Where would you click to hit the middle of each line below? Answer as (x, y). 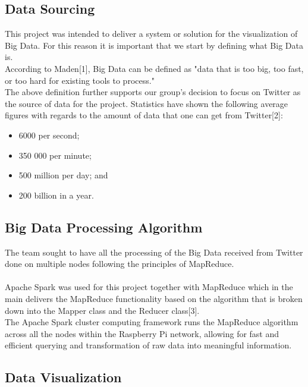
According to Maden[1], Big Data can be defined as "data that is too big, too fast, (154, 68)
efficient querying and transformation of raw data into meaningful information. (148, 345)
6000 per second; (49, 135)
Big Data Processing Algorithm (104, 227)
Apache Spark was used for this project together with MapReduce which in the (149, 287)
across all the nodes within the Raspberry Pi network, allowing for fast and (142, 333)
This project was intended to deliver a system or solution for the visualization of (151, 34)
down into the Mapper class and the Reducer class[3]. (102, 310)
